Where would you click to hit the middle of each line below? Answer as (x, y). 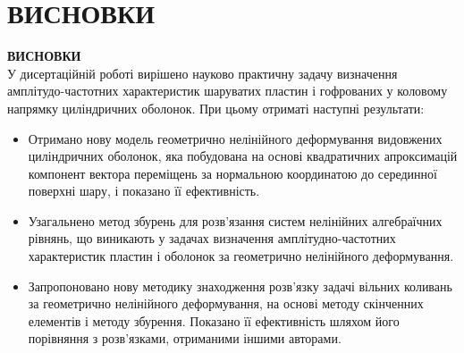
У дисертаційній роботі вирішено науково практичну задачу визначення (202, 73)
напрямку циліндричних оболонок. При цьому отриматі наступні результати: (216, 108)
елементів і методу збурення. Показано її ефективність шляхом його (214, 320)
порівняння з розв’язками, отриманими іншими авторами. (185, 338)
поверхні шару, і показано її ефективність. (144, 191)
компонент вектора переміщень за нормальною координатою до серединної (232, 173)
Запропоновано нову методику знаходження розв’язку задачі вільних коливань (240, 286)
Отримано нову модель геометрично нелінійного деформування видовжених (235, 138)
